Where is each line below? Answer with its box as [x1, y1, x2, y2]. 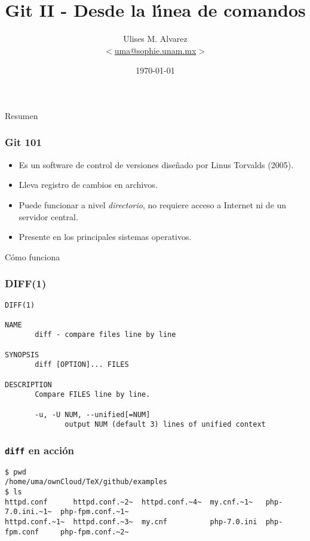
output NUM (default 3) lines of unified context [65, 420, 266, 429]
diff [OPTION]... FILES [35, 360, 129, 369]
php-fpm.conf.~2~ [60, 527, 129, 536]
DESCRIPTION [5, 380, 52, 389]
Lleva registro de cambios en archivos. [19, 178, 158, 191]
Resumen [5, 109, 38, 121]
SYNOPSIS [5, 350, 39, 359]
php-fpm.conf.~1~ [60, 507, 129, 516]
